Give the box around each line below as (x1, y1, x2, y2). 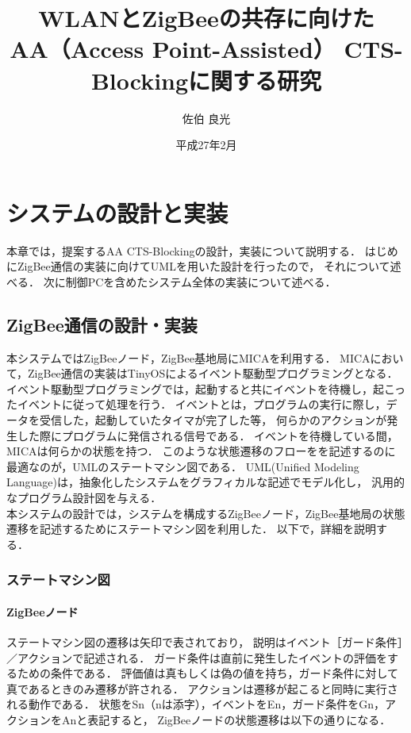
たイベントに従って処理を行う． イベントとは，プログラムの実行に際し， (6, 396, 386, 413)
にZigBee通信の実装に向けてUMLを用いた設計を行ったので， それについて (6, 258, 390, 274)
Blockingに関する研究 (90, 63, 322, 96)
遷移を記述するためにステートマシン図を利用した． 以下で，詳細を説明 (6, 520, 377, 537)
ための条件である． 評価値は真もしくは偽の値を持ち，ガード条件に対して (17, 665, 399, 681)
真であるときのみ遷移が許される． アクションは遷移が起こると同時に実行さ (6, 680, 398, 697)
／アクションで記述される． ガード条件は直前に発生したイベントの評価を (6, 649, 387, 666)
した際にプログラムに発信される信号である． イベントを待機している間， (17, 427, 398, 443)
